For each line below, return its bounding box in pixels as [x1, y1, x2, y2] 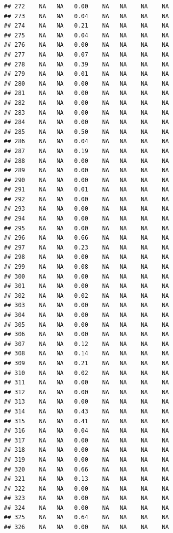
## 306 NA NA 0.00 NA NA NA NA [4, 331, 169, 338]
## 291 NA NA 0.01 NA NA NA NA [4, 186, 169, 193]
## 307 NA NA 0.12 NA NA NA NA [4, 340, 169, 347]
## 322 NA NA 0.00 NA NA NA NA [4, 485, 169, 492]
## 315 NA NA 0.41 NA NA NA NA [4, 417, 169, 425]
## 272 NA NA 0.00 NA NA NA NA [4, 3, 169, 10]
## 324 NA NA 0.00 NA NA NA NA [4, 504, 169, 511]
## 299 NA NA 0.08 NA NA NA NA [4, 263, 169, 271]
